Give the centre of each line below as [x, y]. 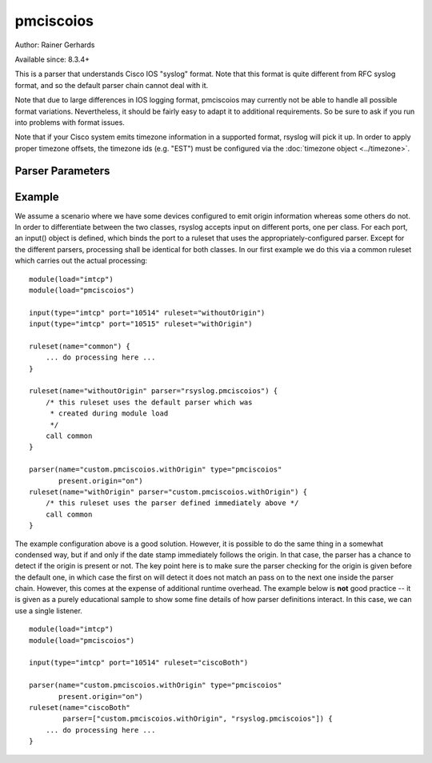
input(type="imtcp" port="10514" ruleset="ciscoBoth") [139, 663]
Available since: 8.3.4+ [52, 59]
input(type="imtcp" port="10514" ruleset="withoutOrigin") [147, 313]
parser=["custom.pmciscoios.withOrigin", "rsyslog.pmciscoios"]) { [198, 719]
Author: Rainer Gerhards [55, 45]
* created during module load [109, 414]
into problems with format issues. [70, 122]
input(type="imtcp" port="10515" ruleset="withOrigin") [141, 324]
